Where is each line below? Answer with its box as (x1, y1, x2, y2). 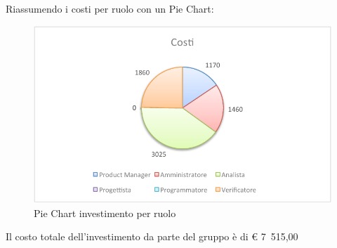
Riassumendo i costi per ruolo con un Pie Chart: (6, 1, 214, 15)
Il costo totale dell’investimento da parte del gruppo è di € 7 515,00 (6, 229, 298, 244)
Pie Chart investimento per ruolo (34, 205, 176, 220)
